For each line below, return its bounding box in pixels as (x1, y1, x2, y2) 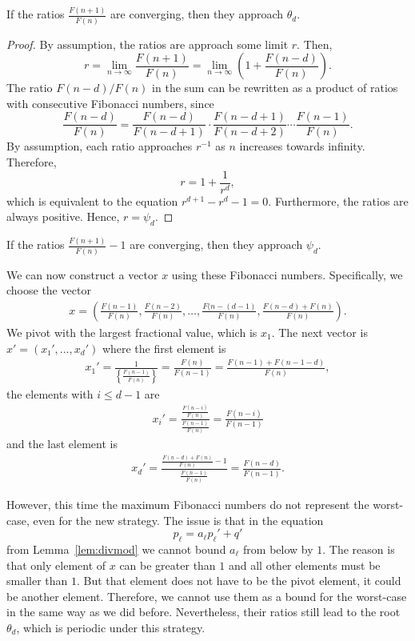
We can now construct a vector (6, 266, 158, 282)
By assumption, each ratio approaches (6, 138, 193, 154)
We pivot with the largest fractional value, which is (6, 323, 257, 340)
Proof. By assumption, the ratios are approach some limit (6, 35, 289, 52)
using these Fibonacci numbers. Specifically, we (171, 266, 403, 282)
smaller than (6, 572, 68, 589)
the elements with (6, 385, 94, 402)
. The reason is (322, 540, 395, 557)
